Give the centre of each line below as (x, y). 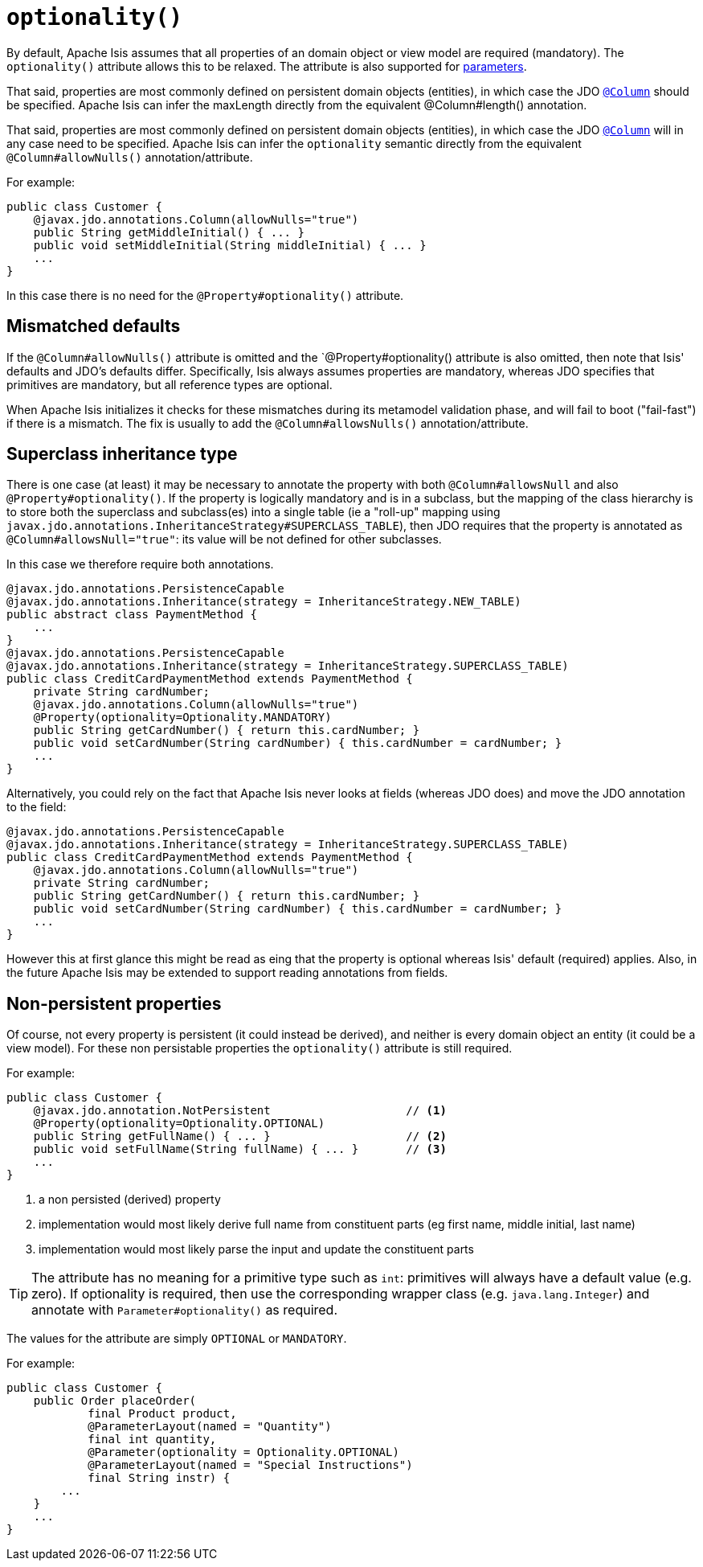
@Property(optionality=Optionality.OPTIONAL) (179, 1124)
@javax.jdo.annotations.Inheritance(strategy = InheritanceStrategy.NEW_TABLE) (264, 602)
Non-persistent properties (114, 1003)
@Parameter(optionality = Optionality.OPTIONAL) (243, 1452)
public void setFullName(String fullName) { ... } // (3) (240, 1149)
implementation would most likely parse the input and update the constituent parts (256, 1249)
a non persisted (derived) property (130, 1200)
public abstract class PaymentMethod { (132, 615)
